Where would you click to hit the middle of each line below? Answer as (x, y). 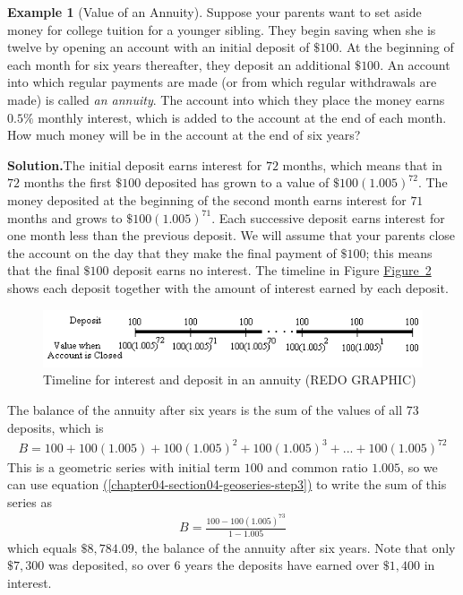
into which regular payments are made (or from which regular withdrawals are (222, 82)
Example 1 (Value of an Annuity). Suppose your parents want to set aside (214, 12)
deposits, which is (56, 427)
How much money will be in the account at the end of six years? (184, 135)
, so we (419, 466)
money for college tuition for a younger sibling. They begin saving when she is (222, 29)
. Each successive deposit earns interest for (328, 217)
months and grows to (65, 217)
